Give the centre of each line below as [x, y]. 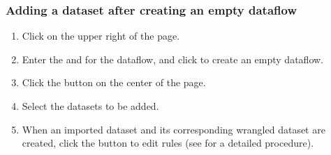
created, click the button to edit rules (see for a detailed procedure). [168, 143]
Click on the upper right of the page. [101, 36]
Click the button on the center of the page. [114, 82]
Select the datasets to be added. [90, 106]
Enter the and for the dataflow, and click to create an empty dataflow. [172, 59]
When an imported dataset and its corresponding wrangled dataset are [174, 129]
